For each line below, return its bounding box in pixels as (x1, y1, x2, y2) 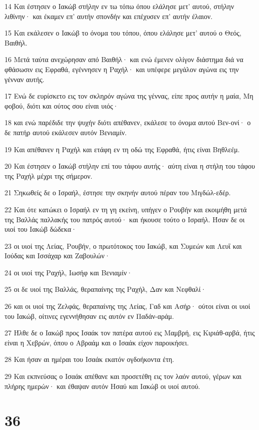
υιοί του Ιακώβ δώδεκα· (4, 224, 77, 234)
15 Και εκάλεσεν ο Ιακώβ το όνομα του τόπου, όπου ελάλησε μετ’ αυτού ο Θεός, (4, 28, 241, 38)
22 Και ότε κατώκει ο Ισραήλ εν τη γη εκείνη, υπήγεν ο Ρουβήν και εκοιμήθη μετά (4, 204, 247, 214)
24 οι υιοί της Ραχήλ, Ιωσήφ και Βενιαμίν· (4, 267, 132, 277)
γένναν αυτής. (4, 74, 44, 84)
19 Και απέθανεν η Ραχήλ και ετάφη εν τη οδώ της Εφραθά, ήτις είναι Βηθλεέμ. (4, 144, 240, 154)
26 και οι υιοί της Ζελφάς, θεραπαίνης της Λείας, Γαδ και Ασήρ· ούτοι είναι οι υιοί (4, 301, 250, 311)
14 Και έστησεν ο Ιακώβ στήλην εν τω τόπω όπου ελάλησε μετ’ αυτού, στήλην (4, 1, 234, 11)
